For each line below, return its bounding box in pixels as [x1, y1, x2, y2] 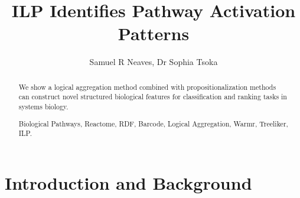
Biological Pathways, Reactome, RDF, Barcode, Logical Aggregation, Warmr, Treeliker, [18, 118, 288, 128]
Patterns [118, 21, 190, 46]
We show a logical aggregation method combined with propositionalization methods [18, 82, 276, 92]
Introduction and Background [5, 170, 252, 194]
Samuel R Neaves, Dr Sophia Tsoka [89, 56, 218, 68]
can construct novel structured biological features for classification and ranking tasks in [18, 92, 287, 102]
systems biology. [18, 102, 69, 112]
